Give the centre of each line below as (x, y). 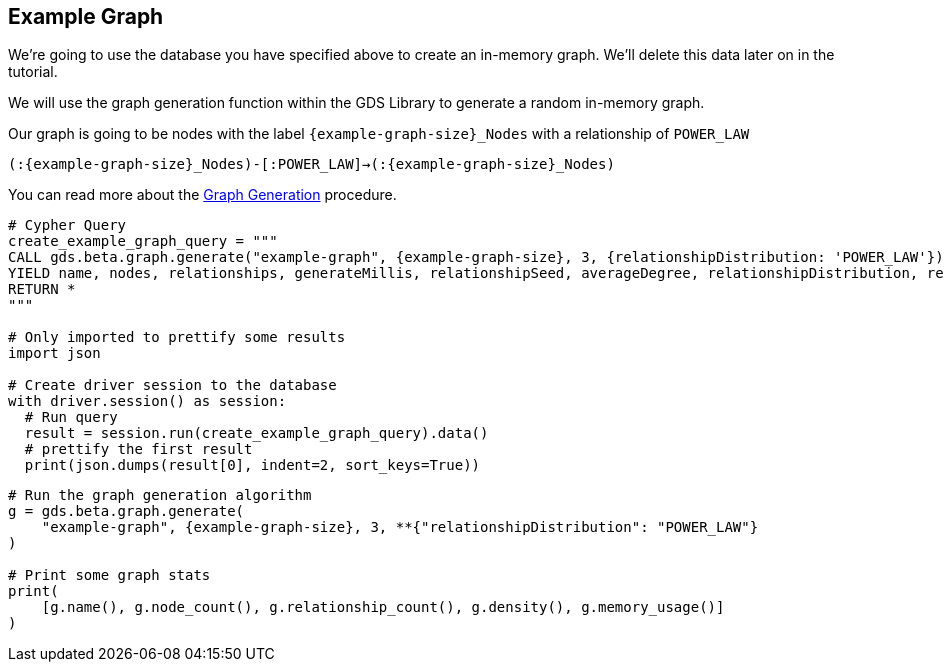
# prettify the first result (138, 449)
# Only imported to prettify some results (177, 337)
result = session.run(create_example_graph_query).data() (256, 433)
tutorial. (33, 72)
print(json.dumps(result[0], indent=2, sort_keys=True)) (252, 465)
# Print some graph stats (109, 575)
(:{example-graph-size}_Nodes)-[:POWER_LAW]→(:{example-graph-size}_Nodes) (311, 164)
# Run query (71, 417)
